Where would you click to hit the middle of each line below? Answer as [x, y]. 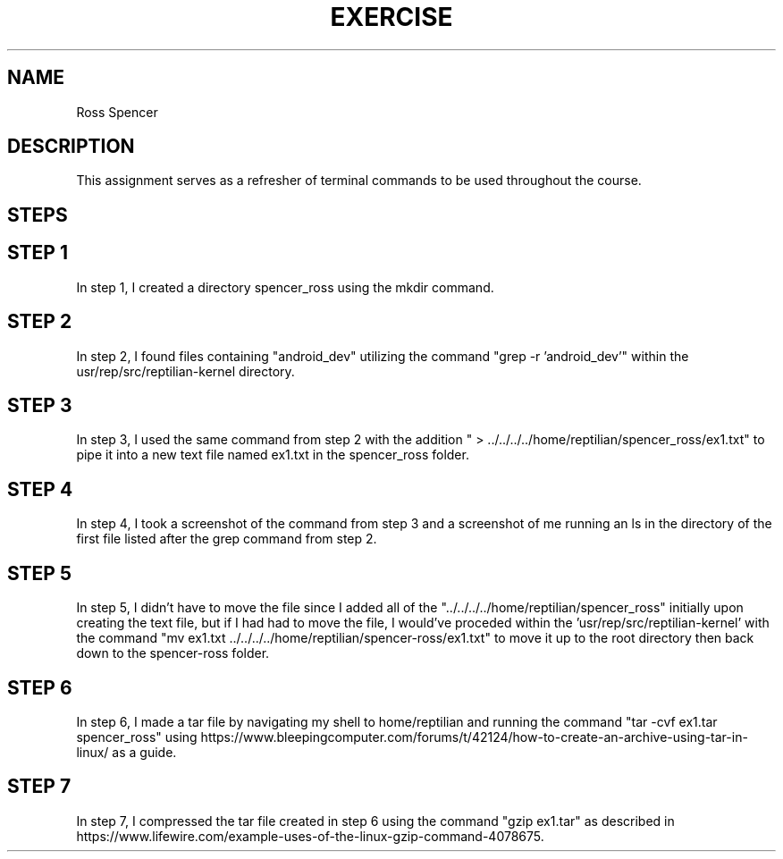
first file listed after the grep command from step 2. [227, 539]
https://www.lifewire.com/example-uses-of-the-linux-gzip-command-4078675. [310, 836]
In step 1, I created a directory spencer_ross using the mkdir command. [285, 287]
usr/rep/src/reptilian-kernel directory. [185, 371]
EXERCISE [391, 17]
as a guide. [144, 752]
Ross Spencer [117, 112]
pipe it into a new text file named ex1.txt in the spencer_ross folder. [273, 455]
